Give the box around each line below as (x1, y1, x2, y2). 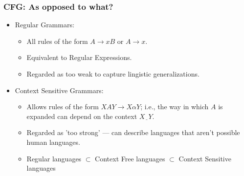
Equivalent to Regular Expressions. (26, 52, 132, 62)
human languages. (26, 137, 80, 147)
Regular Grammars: (15, 20, 74, 30)
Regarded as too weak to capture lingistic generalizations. (26, 69, 200, 78)
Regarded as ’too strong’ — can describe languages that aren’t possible (26, 127, 240, 137)
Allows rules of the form (26, 101, 99, 112)
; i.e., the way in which (140, 101, 209, 112)
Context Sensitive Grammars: (15, 85, 104, 95)
